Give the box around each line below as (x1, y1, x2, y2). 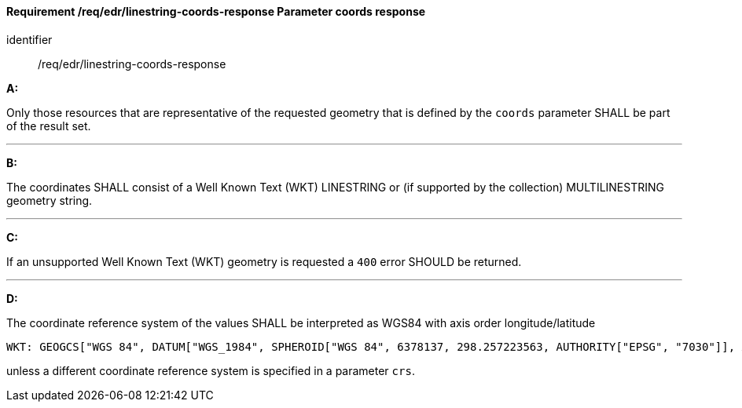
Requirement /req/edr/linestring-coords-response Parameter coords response (6, 5, 426, 18)
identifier (6, 32, 53, 46)
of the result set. (6, 118, 91, 133)
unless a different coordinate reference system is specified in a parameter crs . (6, 363, 415, 377)
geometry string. (6, 193, 93, 207)
